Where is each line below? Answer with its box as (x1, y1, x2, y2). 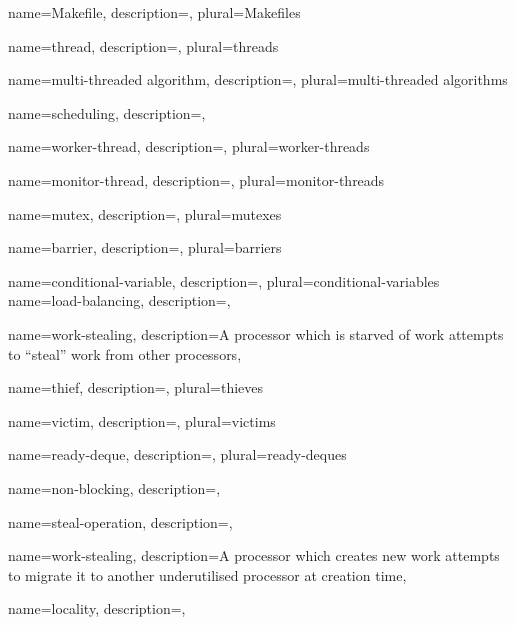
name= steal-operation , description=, (8, 511, 233, 532)
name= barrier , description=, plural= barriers (8, 237, 282, 258)
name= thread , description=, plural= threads (8, 35, 279, 56)
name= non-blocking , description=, (8, 477, 221, 498)
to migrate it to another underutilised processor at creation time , (8, 564, 407, 585)
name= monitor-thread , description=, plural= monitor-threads (8, 169, 385, 190)
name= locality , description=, (8, 598, 186, 619)
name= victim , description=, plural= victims (8, 410, 276, 431)
